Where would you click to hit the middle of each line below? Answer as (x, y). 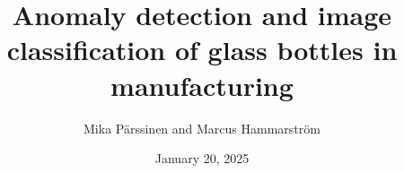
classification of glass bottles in (202, 50)
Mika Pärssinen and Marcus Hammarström (202, 128)
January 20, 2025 (202, 158)
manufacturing (202, 85)
